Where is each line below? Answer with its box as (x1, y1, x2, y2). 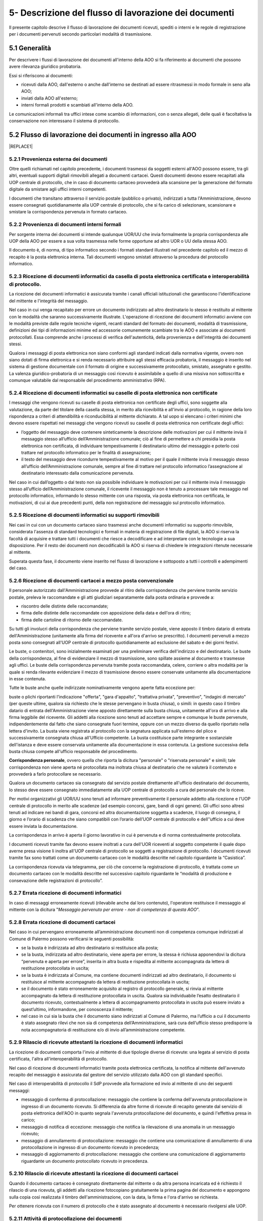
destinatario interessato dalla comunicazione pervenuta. (21, 470, 134, 476)
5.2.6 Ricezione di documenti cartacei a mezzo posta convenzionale (9, 577, 174, 584)
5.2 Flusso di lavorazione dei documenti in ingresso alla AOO (9, 130, 197, 139)
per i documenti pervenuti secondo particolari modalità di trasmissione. (9, 31, 152, 37)
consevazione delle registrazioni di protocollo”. (9, 877, 103, 884)
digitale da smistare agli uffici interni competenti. (9, 186, 107, 192)
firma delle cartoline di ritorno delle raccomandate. (21, 617, 123, 623)
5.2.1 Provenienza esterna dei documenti (9, 155, 108, 162)
